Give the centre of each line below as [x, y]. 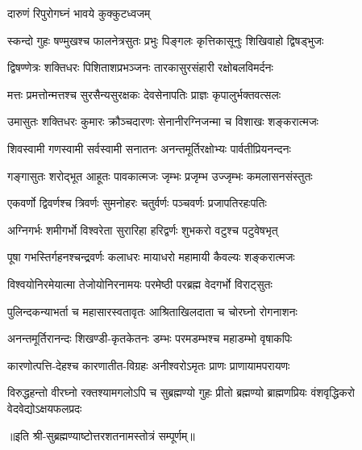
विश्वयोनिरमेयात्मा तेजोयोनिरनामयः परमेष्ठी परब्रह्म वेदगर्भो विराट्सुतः [140, 283]
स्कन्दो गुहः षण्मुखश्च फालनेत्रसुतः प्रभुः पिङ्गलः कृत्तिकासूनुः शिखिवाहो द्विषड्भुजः [166, 40]
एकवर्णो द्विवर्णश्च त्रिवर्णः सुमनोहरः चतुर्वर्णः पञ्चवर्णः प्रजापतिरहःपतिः [137, 203]
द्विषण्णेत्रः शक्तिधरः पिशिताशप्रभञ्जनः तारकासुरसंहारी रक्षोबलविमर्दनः [140, 67]
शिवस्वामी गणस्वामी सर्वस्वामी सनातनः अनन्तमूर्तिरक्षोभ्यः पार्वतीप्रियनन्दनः [149, 148]
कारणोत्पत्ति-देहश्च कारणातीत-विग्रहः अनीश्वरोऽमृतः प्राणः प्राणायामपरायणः [149, 365]
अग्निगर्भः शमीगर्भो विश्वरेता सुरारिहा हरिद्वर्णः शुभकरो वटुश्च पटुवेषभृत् [143, 229]
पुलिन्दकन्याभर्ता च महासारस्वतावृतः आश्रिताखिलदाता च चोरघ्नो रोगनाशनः [152, 311]
